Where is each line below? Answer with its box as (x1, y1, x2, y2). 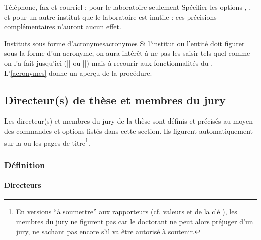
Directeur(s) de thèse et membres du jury (4, 92, 226, 107)
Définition (4, 158, 45, 171)
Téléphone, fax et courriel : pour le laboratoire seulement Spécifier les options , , (4, 2, 251, 12)
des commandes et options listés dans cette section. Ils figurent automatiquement (4, 125, 253, 136)
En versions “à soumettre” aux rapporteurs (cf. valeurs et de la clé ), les (16, 206, 237, 217)
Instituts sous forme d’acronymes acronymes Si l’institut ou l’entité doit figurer (4, 38, 245, 48)
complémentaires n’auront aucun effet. (4, 21, 121, 32)
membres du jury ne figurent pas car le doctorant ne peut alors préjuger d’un (16, 216, 253, 227)
